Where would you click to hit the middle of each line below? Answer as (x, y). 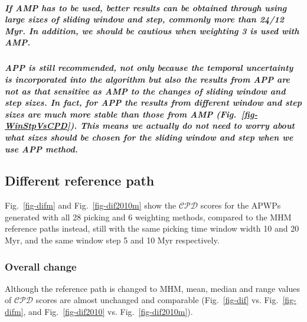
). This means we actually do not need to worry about (182, 126)
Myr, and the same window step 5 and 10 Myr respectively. (112, 240)
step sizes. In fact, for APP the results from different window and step (153, 103)
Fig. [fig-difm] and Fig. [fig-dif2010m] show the (91, 205)
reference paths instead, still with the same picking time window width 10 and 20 (152, 228)
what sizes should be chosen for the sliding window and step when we (149, 137)
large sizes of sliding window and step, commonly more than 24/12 (145, 19)
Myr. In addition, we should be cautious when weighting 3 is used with (152, 30)
